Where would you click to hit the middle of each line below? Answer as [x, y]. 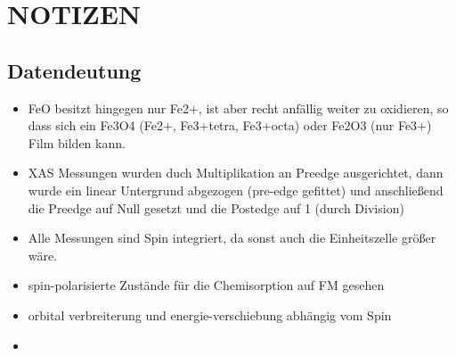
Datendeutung [74, 70]
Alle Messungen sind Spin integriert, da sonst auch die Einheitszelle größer [232, 238]
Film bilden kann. [77, 142]
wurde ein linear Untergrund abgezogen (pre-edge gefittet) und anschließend [236, 190]
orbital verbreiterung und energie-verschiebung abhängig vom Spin [210, 315]
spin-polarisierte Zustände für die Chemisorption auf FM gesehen [206, 285]
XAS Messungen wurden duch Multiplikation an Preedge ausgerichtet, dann [236, 173]
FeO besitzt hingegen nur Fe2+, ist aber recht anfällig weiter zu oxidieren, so [238, 108]
